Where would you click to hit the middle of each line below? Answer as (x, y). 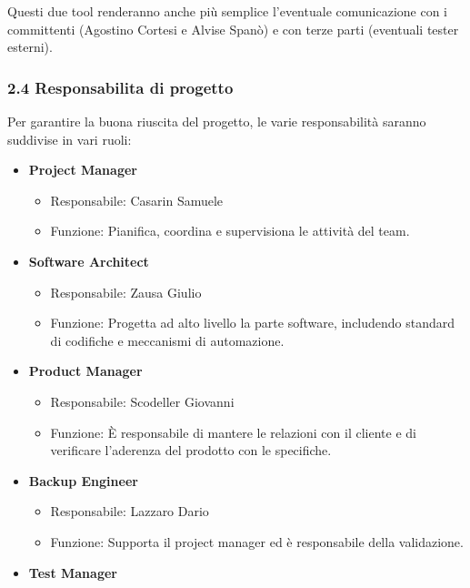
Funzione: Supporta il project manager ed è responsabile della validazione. (257, 541)
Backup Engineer (83, 480)
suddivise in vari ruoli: (70, 139)
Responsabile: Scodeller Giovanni (142, 401)
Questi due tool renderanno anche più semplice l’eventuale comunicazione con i (227, 11)
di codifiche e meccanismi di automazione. (167, 340)
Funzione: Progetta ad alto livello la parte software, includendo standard (253, 323)
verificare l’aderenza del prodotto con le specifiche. (191, 450)
